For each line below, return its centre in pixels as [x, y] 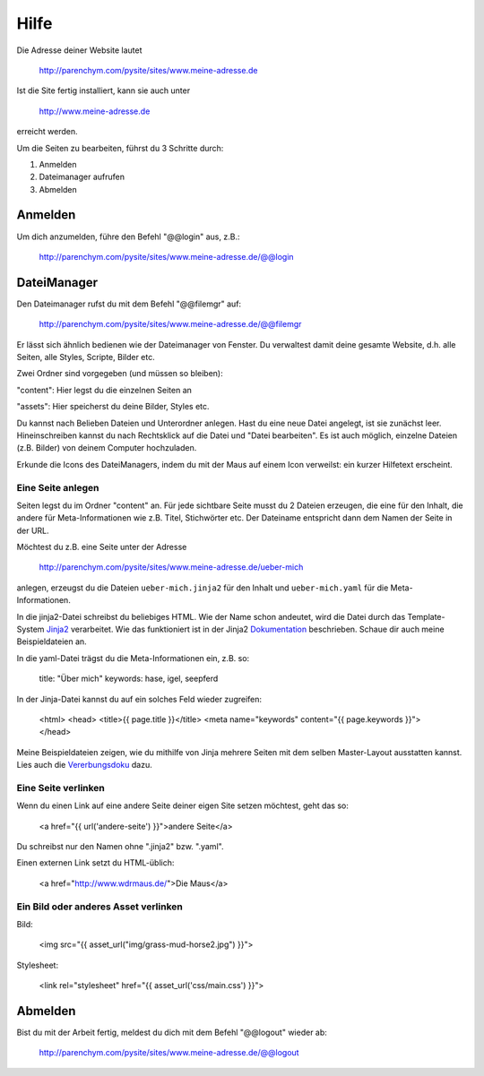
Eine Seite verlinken [60, 788]
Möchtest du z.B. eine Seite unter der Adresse [102, 547]
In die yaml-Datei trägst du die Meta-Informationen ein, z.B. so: [133, 658]
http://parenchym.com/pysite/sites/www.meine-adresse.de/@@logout [169, 1053]
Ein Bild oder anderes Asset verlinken [99, 907]
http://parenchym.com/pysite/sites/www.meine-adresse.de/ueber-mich [171, 567]
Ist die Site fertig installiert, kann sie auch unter [104, 90]
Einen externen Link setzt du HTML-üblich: [95, 863]
